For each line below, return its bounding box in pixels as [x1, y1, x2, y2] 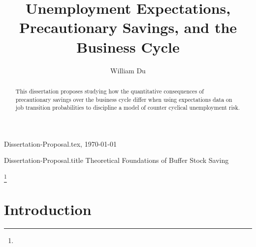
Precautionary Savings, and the [19, 17, 237, 37]
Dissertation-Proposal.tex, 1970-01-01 [4, 138, 117, 149]
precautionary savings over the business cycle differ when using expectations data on [15, 95, 232, 103]
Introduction [4, 199, 92, 219]
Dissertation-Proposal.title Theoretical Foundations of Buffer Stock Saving [4, 155, 229, 165]
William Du [110, 65, 146, 75]
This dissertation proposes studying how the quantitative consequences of [15, 87, 204, 95]
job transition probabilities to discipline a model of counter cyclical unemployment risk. [15, 103, 240, 112]
